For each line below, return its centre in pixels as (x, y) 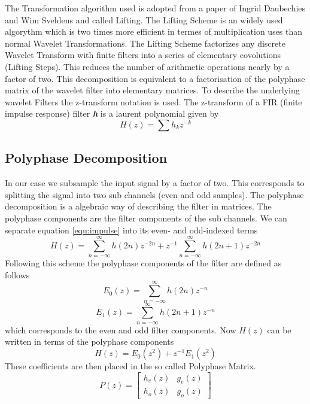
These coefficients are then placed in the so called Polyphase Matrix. (130, 366)
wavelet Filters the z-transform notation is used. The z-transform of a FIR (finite (154, 101)
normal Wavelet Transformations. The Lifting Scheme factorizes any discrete (145, 43)
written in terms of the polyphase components (89, 341)
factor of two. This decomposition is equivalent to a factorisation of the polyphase (155, 78)
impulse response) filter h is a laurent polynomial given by (112, 113)
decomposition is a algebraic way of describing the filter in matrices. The (138, 206)
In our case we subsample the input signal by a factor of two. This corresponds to (155, 183)
